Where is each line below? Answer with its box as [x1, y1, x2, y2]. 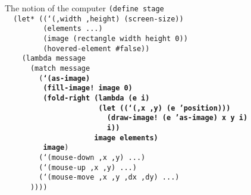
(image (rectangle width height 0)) [43, 34, 188, 43]
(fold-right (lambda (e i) [43, 93, 150, 102]
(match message [30, 64, 90, 73]
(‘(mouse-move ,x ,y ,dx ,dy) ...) [39, 173, 180, 182]
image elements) [94, 133, 158, 142]
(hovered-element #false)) [43, 44, 150, 53]
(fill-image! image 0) [43, 84, 133, 93]
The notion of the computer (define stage [5, 2, 164, 14]
